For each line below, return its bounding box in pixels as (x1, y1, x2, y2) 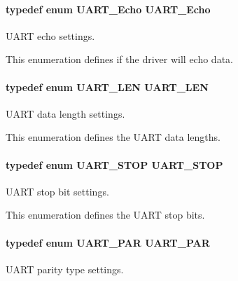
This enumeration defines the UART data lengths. (6, 130, 220, 144)
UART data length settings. (6, 106, 125, 121)
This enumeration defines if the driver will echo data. (6, 52, 233, 67)
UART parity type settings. (6, 261, 124, 276)
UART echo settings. (6, 28, 95, 43)
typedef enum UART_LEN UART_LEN (6, 79, 209, 94)
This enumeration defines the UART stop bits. (6, 207, 205, 222)
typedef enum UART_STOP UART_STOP (6, 157, 223, 172)
